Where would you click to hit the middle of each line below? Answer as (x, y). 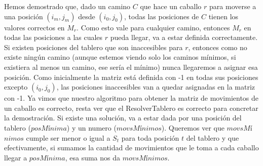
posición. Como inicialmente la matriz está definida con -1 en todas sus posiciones (131, 77)
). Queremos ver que (193, 127)
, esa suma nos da (93, 157)
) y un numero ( (91, 127)
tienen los (223, 16)
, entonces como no (218, 47)
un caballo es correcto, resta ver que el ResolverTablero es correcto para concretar (131, 108)
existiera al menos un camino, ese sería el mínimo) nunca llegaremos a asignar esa (131, 67)
